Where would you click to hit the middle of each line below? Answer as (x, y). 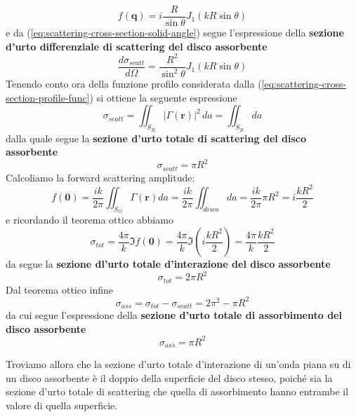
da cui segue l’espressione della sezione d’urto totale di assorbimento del (174, 315)
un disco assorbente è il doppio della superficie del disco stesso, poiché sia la (169, 377)
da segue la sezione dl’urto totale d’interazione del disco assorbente (168, 264)
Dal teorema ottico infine (60, 289)
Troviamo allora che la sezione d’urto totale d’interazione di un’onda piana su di (178, 364)
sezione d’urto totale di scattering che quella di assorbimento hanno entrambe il (177, 391)
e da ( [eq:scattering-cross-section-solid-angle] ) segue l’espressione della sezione (175, 33)
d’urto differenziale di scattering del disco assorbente (137, 46)
